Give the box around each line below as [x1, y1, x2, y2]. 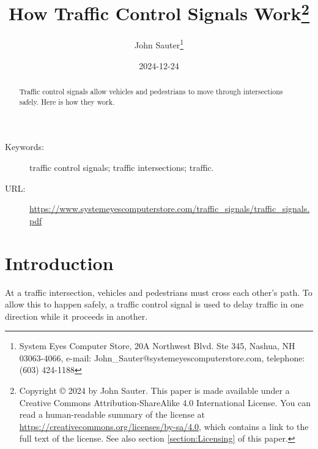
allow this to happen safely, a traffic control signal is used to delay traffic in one [5, 298, 304, 311]
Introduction [5, 250, 114, 275]
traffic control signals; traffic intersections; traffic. [29, 161, 214, 173]
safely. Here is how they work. [19, 96, 115, 107]
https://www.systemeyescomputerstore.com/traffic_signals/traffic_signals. [29, 202, 310, 215]
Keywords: [5, 140, 44, 153]
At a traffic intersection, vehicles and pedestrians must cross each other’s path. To [5, 285, 312, 298]
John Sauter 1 [135, 37, 183, 51]
